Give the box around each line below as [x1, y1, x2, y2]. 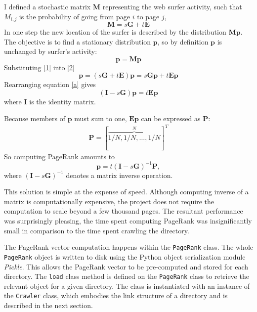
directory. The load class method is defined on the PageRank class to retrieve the [4, 271, 249, 281]
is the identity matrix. [29, 96, 96, 107]
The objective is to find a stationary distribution [4, 36, 151, 46]
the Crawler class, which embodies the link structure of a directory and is [4, 290, 228, 301]
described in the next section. [4, 300, 93, 311]
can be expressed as [141, 113, 201, 123]
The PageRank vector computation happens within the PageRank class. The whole [4, 242, 253, 252]
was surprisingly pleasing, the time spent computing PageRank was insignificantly [4, 216, 252, 226]
